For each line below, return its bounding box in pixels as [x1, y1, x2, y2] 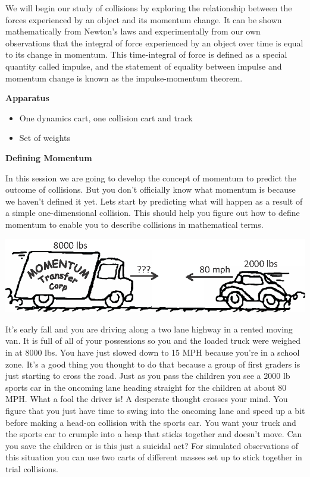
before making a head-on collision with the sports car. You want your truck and [5, 416, 296, 428]
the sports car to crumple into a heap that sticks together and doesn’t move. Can [5, 428, 302, 440]
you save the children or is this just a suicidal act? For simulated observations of [5, 439, 299, 451]
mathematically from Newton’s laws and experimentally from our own [5, 25, 261, 37]
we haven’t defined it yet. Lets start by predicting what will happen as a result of [5, 194, 303, 207]
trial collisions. [5, 462, 58, 475]
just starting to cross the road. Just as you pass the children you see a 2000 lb [5, 369, 290, 382]
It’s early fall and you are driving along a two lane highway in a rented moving [5, 322, 293, 335]
